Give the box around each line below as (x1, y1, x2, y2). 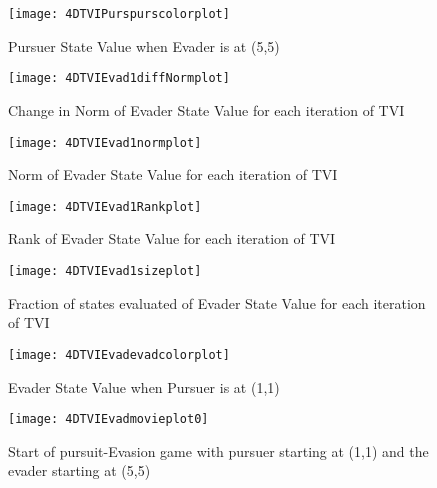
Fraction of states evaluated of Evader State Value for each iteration (8, 292, 426, 313)
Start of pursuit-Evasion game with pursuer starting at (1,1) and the (8, 440, 429, 461)
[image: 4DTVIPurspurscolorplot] (8, 7, 230, 21)
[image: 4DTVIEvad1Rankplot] (8, 199, 202, 214)
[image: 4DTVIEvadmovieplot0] (8, 412, 209, 427)
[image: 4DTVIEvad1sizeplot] (8, 264, 202, 278)
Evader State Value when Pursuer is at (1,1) (8, 376, 280, 397)
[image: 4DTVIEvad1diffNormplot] (8, 71, 230, 86)
